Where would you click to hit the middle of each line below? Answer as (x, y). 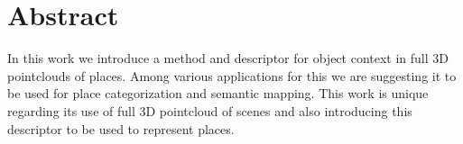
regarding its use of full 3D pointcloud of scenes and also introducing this (210, 110)
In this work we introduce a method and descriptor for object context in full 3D (228, 58)
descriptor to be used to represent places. (121, 128)
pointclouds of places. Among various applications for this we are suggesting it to (232, 75)
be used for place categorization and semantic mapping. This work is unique (218, 93)
